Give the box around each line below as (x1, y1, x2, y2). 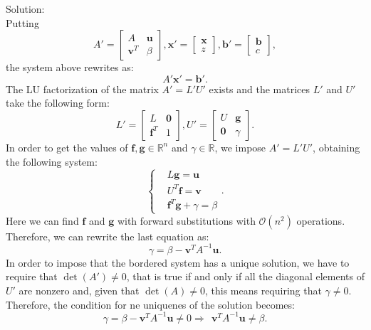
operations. (296, 213, 345, 228)
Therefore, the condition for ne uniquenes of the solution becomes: (6, 297, 295, 312)
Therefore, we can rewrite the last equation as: (6, 228, 209, 243)
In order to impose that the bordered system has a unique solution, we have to (6, 255, 350, 270)
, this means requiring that (204, 283, 322, 298)
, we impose (214, 139, 266, 154)
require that (6, 269, 58, 284)
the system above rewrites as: (6, 60, 134, 75)
